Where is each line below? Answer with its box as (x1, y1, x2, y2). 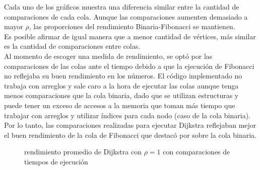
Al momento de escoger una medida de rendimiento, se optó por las (4, 50, 213, 61)
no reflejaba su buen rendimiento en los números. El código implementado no (4, 70, 242, 81)
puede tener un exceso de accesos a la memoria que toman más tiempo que (4, 100, 235, 110)
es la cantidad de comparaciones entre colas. (4, 41, 141, 51)
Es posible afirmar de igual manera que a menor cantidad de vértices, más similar (4, 31, 256, 41)
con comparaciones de (163, 146, 230, 157)
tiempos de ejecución (24, 156, 88, 166)
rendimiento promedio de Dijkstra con (24, 146, 142, 157)
